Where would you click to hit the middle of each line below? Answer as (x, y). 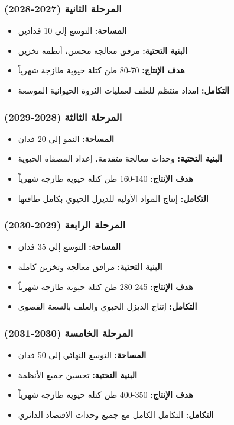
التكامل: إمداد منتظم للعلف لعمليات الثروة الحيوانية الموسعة (124, 90)
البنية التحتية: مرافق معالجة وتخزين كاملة (90, 266)
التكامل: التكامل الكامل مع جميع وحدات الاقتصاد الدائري (116, 414)
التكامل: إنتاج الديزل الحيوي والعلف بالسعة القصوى (108, 306)
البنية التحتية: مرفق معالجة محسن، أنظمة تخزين (103, 50)
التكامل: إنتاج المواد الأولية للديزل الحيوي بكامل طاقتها (113, 198)
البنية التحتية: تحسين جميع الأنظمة (77, 374)
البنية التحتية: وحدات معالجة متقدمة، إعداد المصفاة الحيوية (120, 158)
